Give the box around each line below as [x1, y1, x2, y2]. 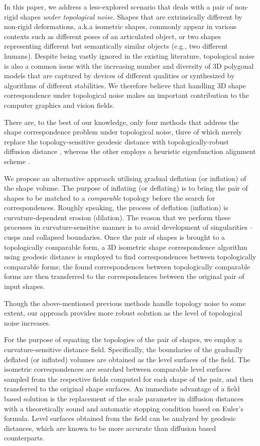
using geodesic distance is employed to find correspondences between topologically [4, 251, 256, 262]
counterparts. [4, 432, 45, 443]
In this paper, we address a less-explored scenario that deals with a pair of [4, 2, 233, 12]
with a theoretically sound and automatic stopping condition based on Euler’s [4, 403, 244, 413]
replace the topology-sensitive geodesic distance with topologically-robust [4, 136, 229, 146]
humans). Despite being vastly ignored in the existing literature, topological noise [4, 50, 254, 61]
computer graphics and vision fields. [4, 99, 115, 110]
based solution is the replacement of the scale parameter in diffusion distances [4, 393, 244, 403]
